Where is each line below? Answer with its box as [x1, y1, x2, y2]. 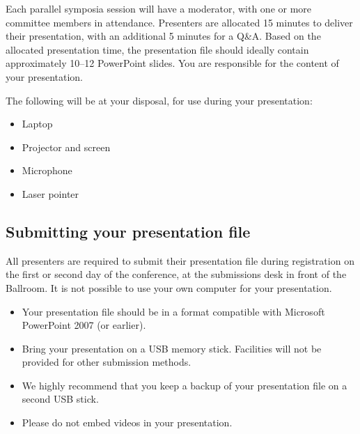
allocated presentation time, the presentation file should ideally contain [6, 42, 309, 56]
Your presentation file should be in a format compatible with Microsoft [22, 304, 325, 318]
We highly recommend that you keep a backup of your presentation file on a [22, 378, 347, 392]
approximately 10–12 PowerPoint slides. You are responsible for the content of [6, 56, 339, 70]
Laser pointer [22, 186, 79, 201]
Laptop [22, 116, 53, 131]
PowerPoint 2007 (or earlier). [22, 318, 146, 332]
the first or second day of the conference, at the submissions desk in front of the [6, 267, 347, 281]
